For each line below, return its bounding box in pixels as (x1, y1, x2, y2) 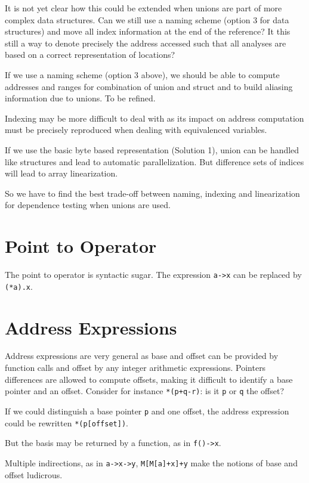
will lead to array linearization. (5, 167, 118, 179)
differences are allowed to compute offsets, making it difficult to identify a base (5, 373, 293, 385)
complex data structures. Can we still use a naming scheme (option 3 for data (5, 13, 289, 26)
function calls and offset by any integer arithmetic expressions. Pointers (5, 361, 266, 374)
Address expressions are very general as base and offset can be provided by (5, 349, 279, 362)
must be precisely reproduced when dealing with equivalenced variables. (5, 123, 267, 136)
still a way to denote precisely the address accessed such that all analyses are (5, 36, 286, 49)
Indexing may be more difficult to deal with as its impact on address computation (5, 112, 304, 124)
